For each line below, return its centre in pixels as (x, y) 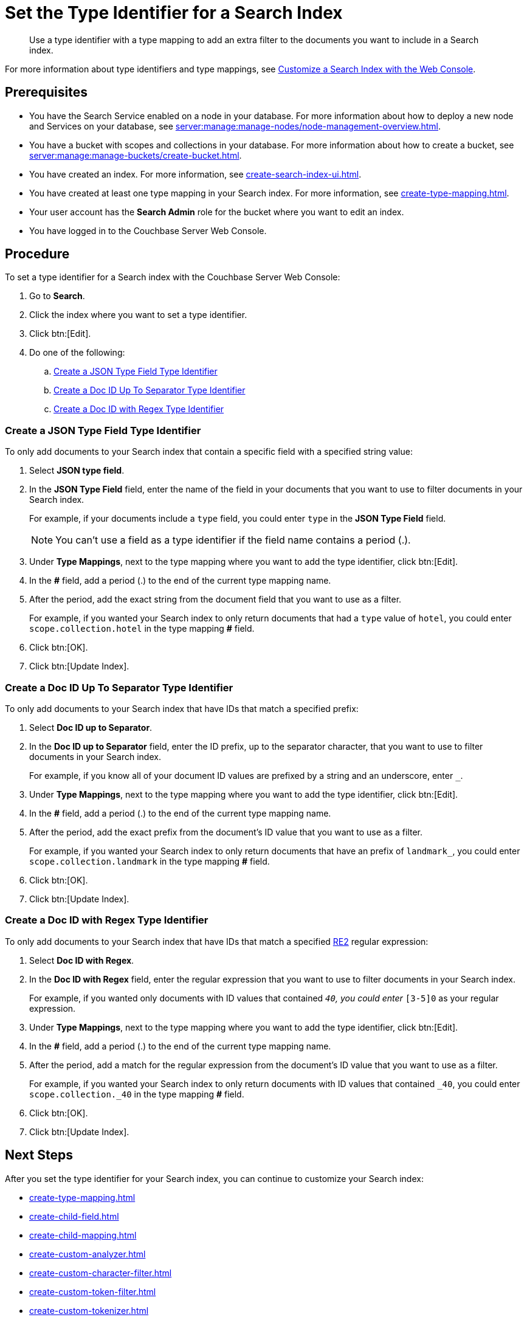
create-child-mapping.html (83, 1235)
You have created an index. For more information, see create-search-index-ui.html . (195, 174)
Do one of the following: (77, 353)
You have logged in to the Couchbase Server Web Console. (148, 230)
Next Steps (39, 1155)
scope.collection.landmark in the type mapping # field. (150, 861)
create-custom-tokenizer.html (89, 1310)
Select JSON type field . (77, 471)
